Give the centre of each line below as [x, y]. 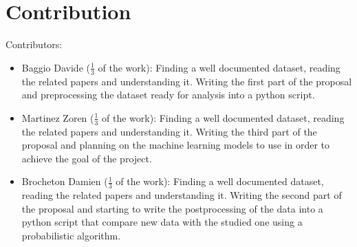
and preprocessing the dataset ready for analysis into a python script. [168, 95]
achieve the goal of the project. [87, 158]
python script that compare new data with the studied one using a [162, 222]
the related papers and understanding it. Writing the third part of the [169, 131]
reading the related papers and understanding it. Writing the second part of [182, 195]
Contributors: [34, 44]
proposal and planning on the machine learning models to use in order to [176, 145]
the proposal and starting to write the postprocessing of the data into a [172, 208]
